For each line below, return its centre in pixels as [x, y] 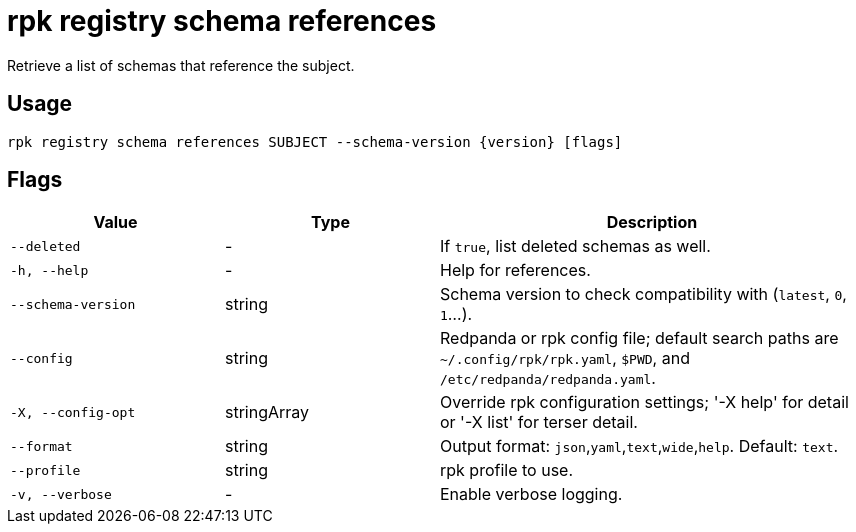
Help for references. [515, 270]
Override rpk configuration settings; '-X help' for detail [644, 402]
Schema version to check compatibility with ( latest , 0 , [643, 294]
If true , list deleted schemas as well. [575, 246]
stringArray [267, 412]
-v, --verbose [61, 494]
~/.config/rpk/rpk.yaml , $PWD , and [565, 358]
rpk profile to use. [507, 470]
